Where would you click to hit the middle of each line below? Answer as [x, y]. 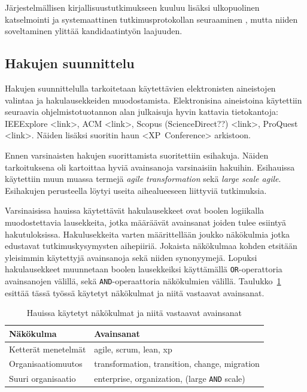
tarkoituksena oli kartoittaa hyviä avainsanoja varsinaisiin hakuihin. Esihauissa [150, 167]
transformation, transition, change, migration [177, 364]
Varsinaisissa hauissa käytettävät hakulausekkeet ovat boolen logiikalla [135, 210]
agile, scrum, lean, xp [133, 349]
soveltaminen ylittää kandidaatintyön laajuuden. [94, 31]
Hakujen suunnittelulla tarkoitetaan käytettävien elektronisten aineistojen [140, 88]
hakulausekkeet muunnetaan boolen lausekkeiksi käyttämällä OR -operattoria [144, 269]
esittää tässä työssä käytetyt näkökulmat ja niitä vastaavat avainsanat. [135, 292]
